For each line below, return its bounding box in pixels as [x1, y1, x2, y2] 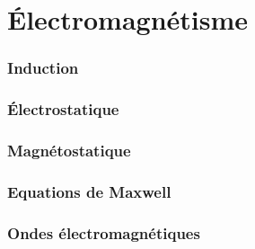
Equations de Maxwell [7, 180, 171, 202]
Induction [7, 57, 79, 79]
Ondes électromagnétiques [7, 221, 200, 244]
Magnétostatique [7, 138, 131, 161]
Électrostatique [7, 98, 119, 120]
